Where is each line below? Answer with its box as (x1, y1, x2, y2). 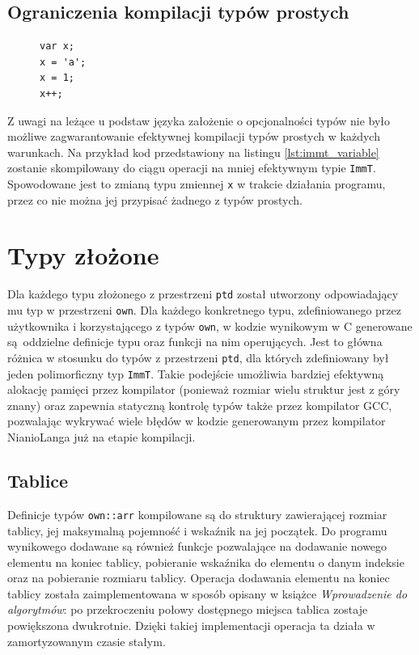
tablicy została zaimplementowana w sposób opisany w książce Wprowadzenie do (7, 585, 408, 602)
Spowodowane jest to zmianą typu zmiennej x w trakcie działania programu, (7, 175, 386, 192)
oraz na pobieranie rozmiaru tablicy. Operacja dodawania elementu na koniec (7, 569, 390, 586)
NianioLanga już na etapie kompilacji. (7, 429, 196, 446)
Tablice (7, 468, 69, 493)
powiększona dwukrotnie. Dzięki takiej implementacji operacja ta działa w (7, 617, 375, 634)
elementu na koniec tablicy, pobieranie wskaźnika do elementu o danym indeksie (7, 553, 404, 570)
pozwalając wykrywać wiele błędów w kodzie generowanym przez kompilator (7, 412, 386, 429)
